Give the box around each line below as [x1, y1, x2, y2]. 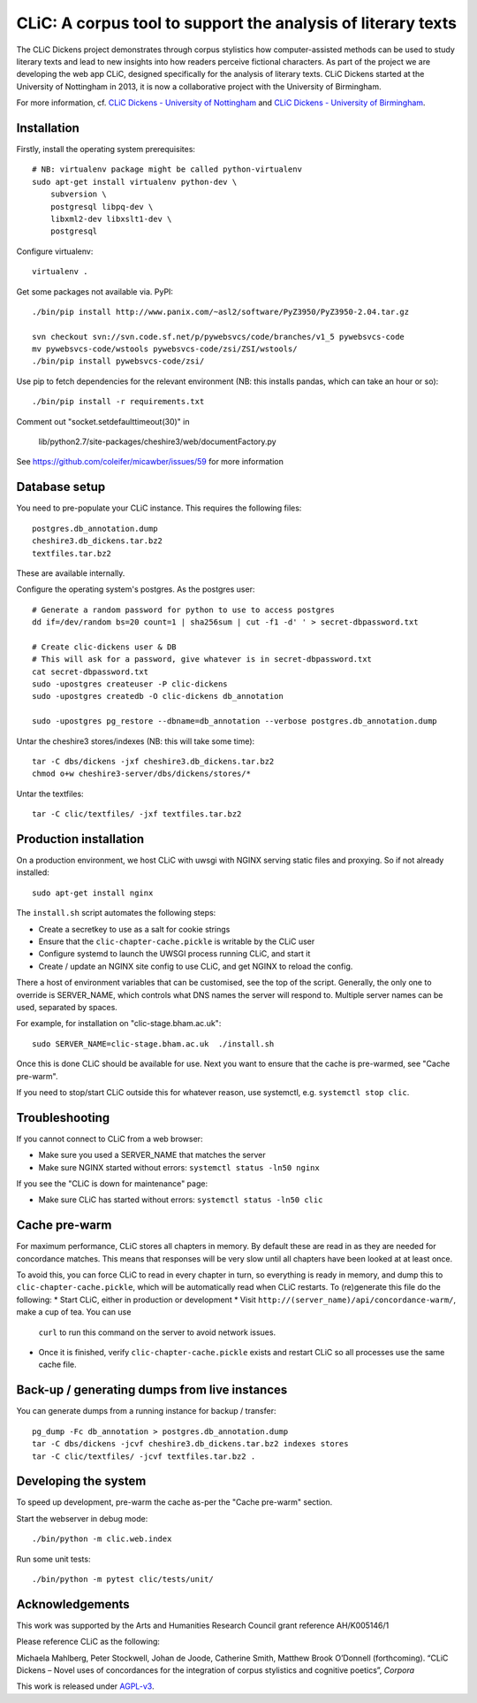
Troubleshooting [16, 1110, 110, 1125]
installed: [16, 867, 50, 878]
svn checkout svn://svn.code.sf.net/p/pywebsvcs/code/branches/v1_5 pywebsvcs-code [32, 332, 405, 341]
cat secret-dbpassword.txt [32, 666, 149, 677]
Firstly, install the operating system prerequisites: [16, 144, 196, 155]
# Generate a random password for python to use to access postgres [32, 604, 335, 615]
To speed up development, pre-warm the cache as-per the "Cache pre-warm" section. [16, 1497, 333, 1507]
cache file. [38, 1359, 77, 1370]
